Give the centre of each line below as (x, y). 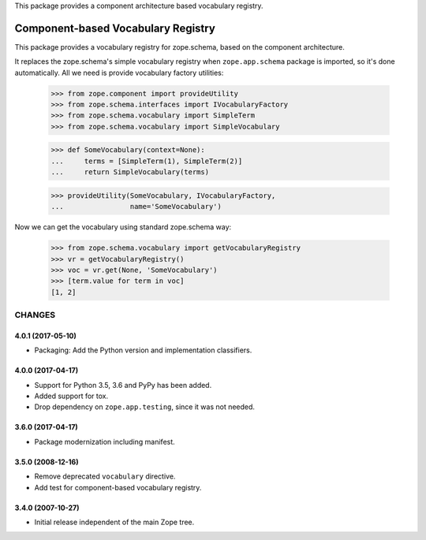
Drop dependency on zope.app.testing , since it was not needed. (145, 407)
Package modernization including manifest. (105, 441)
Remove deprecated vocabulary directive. (105, 476)
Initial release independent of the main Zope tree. (114, 522)
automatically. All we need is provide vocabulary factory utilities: (119, 73)
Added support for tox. (71, 396)
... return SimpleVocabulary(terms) (130, 172)
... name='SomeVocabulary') (136, 207)
